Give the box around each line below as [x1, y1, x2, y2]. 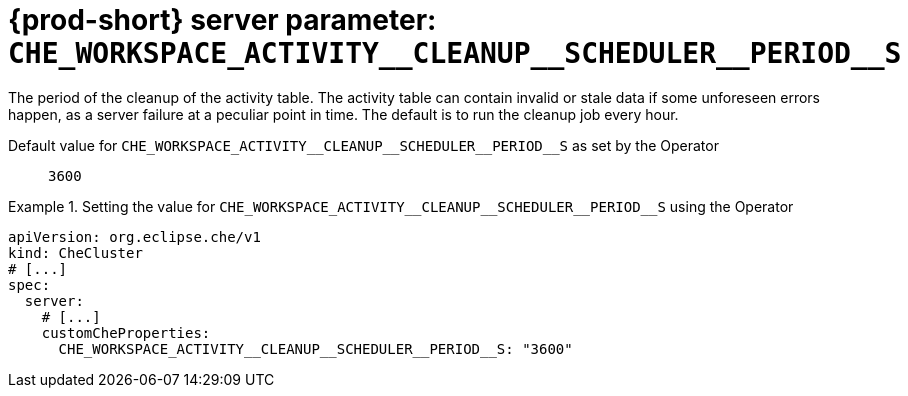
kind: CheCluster [8, 244, 143, 261]
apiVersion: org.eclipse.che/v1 [8, 228, 261, 245]
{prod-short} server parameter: [8, 3, 437, 37]
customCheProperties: [41, 324, 211, 341]
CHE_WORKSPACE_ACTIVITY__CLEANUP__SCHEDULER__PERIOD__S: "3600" [58, 340, 573, 357]
